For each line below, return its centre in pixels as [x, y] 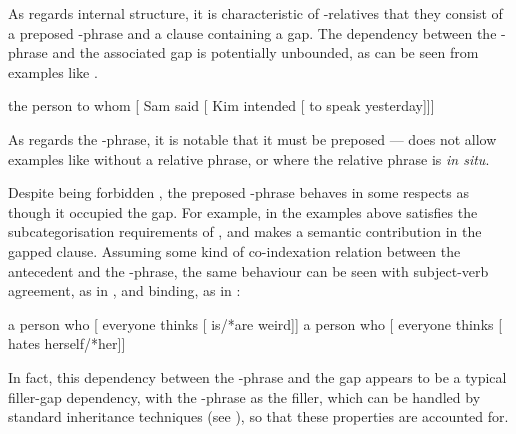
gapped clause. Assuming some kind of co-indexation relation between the [234, 250]
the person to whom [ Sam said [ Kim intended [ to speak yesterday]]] [221, 105]
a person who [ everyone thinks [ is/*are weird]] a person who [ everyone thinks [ [255, 323]
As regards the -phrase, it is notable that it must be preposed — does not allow [252, 138]
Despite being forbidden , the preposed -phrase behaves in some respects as [238, 192]
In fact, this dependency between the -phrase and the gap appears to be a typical [257, 376]
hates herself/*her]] [67, 343]
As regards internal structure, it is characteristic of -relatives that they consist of [255, 13]
